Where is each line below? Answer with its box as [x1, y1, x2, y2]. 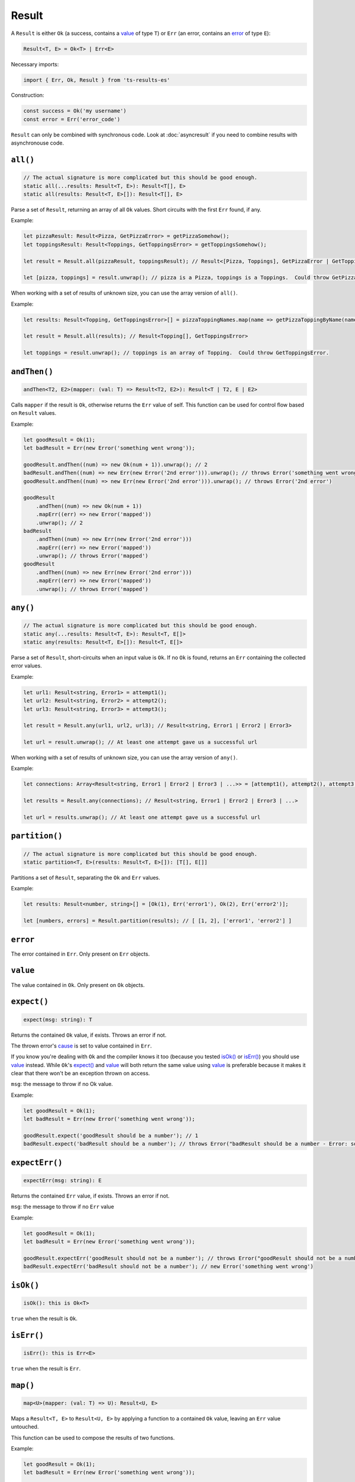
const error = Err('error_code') [23, 116, 121, 123]
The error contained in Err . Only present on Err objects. [11, 950, 150, 957]
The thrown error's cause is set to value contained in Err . [11, 1042, 152, 1049]
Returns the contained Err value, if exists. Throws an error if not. [11, 1192, 170, 1199]
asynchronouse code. [11, 139, 64, 146]
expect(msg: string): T [23, 1016, 93, 1023]
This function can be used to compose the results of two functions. [11, 1434, 175, 1441]
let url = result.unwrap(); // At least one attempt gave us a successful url [23, 739, 257, 746]
